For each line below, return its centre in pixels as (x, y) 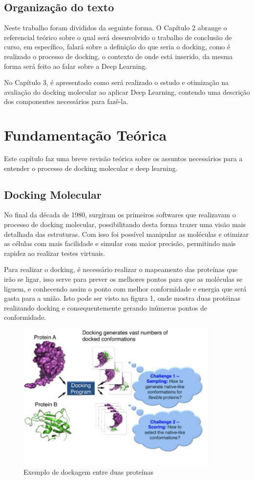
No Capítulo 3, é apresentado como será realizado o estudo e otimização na (116, 82)
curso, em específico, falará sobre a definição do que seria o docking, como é (117, 47)
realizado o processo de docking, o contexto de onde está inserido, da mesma (118, 56)
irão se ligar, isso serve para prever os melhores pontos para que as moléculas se (123, 279)
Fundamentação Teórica (85, 135)
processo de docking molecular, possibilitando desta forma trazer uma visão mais (125, 224)
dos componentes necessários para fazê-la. (66, 101)
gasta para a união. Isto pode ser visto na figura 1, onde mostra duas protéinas (122, 298)
